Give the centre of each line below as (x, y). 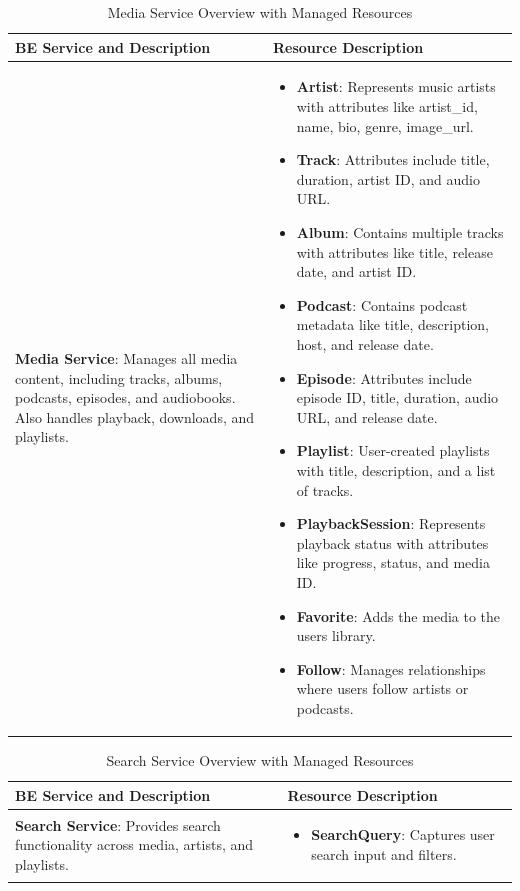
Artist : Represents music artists (396, 86)
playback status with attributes (392, 542)
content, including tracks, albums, (119, 377)
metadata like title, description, (392, 324)
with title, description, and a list (396, 469)
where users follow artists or (382, 688)
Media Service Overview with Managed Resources (260, 12)
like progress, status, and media (393, 562)
